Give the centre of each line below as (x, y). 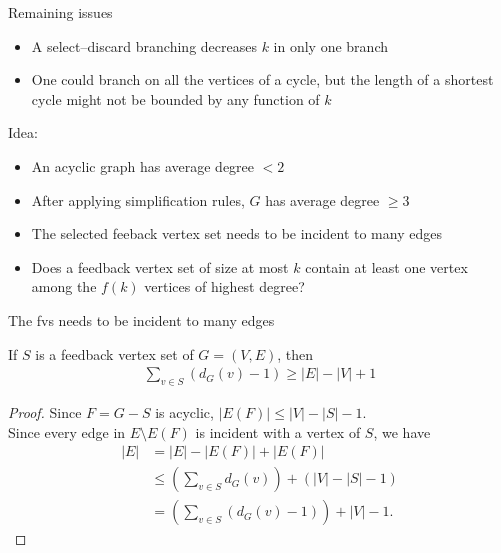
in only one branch (330, 45)
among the (64, 286)
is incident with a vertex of (278, 431)
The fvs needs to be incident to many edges (141, 319)
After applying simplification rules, (138, 199)
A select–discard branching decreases (144, 45)
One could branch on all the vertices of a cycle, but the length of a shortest (262, 79)
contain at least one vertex (386, 266)
